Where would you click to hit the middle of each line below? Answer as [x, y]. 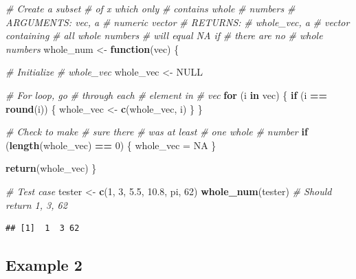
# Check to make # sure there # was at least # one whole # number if [157, 132]
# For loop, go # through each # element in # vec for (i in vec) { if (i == [167, 94]
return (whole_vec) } [51, 168]
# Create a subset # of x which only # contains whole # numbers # [151, 8]
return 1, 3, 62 [36, 204]
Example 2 [44, 265]
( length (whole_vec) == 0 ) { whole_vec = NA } [111, 145]
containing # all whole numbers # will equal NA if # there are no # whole [164, 35]
